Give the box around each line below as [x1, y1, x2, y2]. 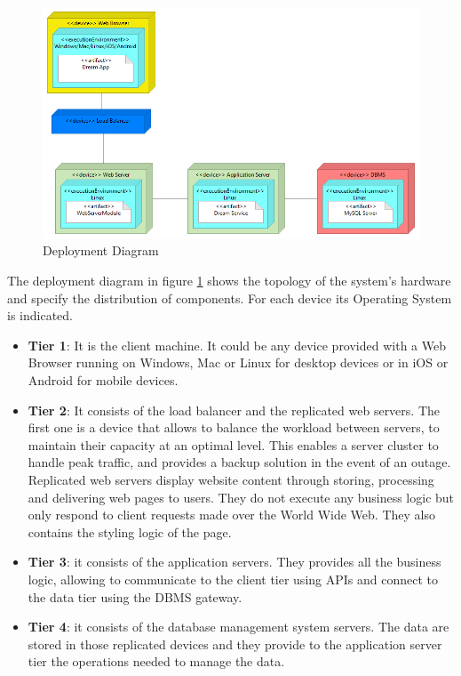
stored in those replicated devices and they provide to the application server [28, 634, 442, 653]
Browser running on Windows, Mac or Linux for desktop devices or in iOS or [28, 353, 449, 372]
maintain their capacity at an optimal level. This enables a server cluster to [28, 435, 439, 454]
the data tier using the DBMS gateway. [28, 587, 242, 606]
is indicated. [7, 306, 73, 325]
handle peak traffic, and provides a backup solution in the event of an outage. [28, 453, 451, 471]
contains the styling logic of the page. [28, 522, 232, 541]
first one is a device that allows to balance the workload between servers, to [28, 418, 440, 437]
